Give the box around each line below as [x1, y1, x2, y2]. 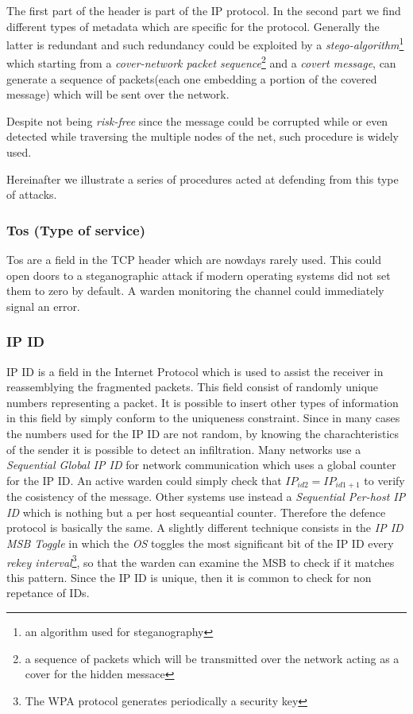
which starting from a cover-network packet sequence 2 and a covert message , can [6, 52, 396, 72]
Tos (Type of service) [6, 219, 145, 239]
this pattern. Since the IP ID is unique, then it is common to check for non [6, 568, 372, 585]
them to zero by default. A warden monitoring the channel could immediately [6, 282, 384, 299]
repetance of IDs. [6, 584, 90, 601]
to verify [364, 471, 405, 488]
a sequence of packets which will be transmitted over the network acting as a [25, 650, 399, 666]
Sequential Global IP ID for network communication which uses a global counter [6, 456, 396, 473]
